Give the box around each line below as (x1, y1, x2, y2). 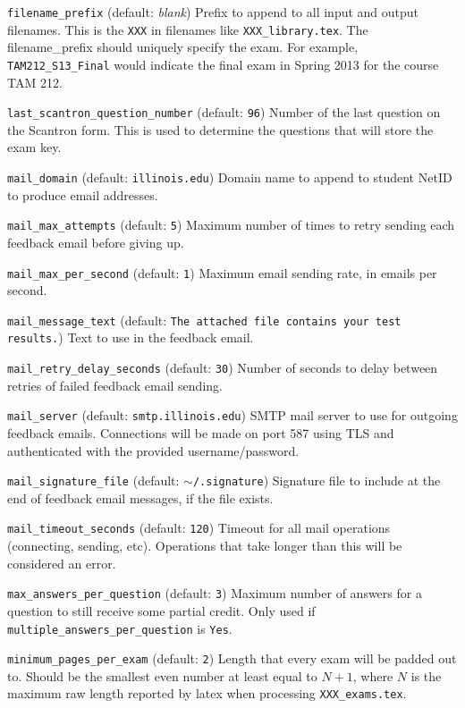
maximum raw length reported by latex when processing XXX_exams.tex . (7, 684, 407, 703)
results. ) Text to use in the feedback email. (7, 328, 254, 347)
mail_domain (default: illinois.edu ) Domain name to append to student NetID (7, 168, 452, 186)
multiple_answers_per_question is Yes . (7, 619, 232, 637)
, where (352, 666, 393, 685)
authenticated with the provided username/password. (7, 441, 300, 459)
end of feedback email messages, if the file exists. (7, 488, 274, 507)
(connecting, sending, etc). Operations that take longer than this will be (7, 536, 402, 555)
